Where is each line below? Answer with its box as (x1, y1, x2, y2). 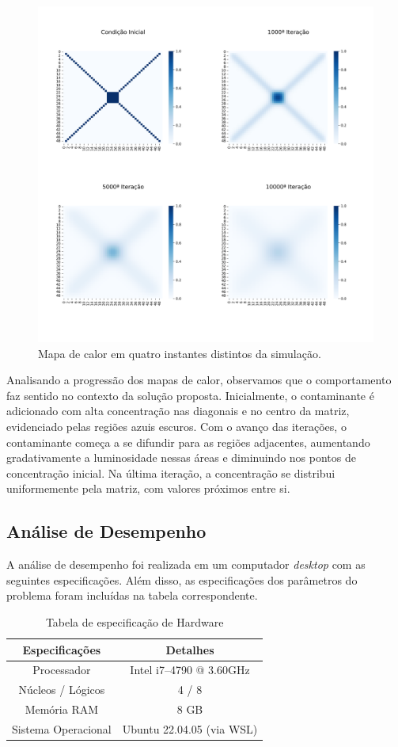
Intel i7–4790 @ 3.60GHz (130, 661, 250, 678)
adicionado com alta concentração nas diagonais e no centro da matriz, (6, 402, 350, 419)
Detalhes (165, 641, 214, 657)
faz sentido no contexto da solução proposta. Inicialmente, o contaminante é (6, 387, 374, 403)
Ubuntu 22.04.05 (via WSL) (122, 720, 258, 737)
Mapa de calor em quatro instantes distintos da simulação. (38, 345, 321, 361)
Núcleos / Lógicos (18, 681, 105, 698)
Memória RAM (25, 701, 99, 718)
